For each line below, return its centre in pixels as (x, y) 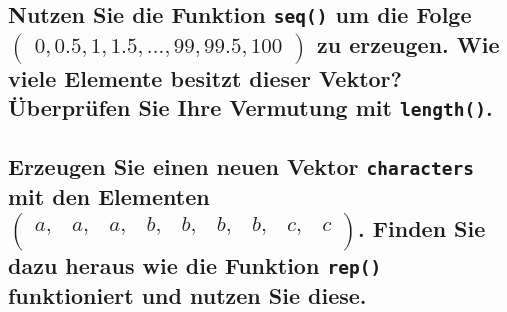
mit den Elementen (109, 196)
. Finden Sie (422, 227)
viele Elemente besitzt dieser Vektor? (205, 77)
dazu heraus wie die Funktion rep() (195, 264)
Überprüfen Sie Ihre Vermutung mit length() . (250, 107)
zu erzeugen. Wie (408, 44)
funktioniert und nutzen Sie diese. (187, 294)
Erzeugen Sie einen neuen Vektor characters (241, 166)
